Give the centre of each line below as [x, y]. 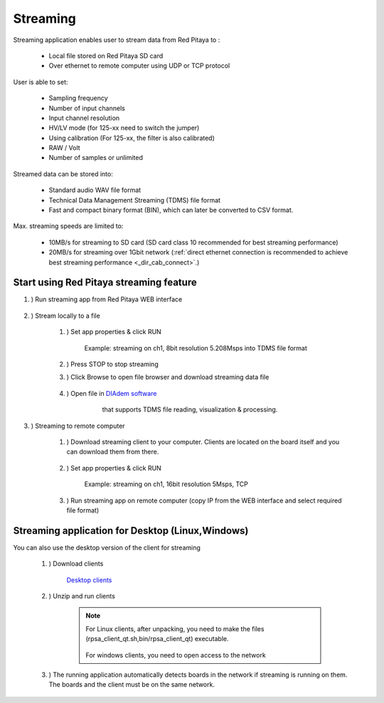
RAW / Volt [65, 148]
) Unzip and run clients [82, 596]
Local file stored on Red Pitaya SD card [106, 55]
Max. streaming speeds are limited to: [68, 226]
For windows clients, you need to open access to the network [176, 655]
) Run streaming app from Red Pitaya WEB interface [107, 299]
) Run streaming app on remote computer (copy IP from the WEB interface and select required [204, 500]
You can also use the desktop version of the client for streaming [107, 547]
